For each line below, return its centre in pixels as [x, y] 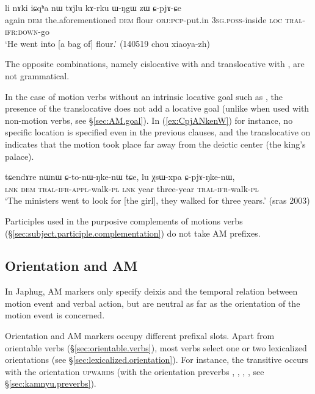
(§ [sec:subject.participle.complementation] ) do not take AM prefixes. [133, 233]
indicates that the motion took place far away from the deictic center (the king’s [155, 144]
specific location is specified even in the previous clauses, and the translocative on [158, 132]
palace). [20, 156]
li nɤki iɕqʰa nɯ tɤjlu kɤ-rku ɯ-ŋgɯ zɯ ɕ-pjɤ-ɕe [93, 7]
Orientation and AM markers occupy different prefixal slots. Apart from [140, 336]
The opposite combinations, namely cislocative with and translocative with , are [155, 64]
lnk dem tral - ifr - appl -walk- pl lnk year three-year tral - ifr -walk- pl [132, 188]
